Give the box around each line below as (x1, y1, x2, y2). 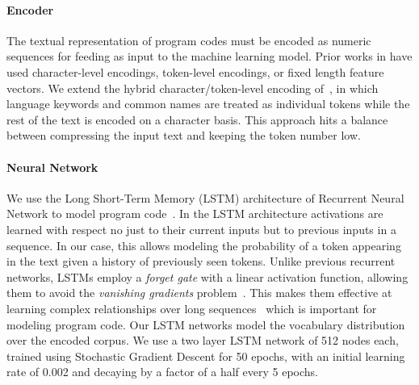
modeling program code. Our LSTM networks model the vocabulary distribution (6, 316, 405, 333)
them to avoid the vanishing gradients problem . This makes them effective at (6, 284, 392, 301)
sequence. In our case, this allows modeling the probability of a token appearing (6, 236, 401, 253)
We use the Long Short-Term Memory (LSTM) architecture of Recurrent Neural (6, 189, 404, 206)
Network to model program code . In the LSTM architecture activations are (6, 205, 383, 222)
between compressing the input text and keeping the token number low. (6, 127, 361, 144)
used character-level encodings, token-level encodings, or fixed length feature (6, 63, 384, 80)
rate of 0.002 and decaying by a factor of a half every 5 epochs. (6, 363, 318, 380)
